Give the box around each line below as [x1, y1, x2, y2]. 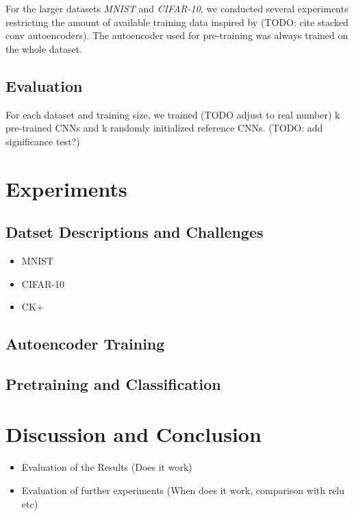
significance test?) [5, 134, 80, 148]
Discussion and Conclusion [5, 420, 262, 448]
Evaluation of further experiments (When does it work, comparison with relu [21, 483, 345, 497]
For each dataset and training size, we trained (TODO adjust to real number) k [5, 107, 340, 121]
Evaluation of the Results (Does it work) [21, 460, 192, 474]
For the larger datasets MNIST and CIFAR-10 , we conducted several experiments [5, 1, 349, 15]
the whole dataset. [5, 41, 83, 56]
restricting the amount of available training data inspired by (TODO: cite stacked [5, 14, 349, 29]
